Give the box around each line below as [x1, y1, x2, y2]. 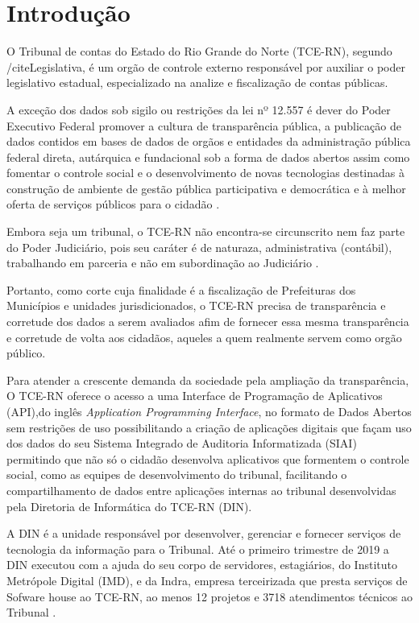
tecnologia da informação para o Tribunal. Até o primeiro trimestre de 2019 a [6, 540, 389, 557]
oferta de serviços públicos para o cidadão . [6, 196, 220, 212]
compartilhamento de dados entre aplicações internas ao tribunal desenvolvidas [6, 481, 396, 498]
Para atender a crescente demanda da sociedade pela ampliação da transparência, [6, 371, 409, 388]
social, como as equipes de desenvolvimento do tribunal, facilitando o [6, 466, 347, 483]
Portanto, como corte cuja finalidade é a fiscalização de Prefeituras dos [6, 281, 356, 298]
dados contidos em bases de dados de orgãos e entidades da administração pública [6, 133, 411, 150]
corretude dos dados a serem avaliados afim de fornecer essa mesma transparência [6, 313, 409, 330]
